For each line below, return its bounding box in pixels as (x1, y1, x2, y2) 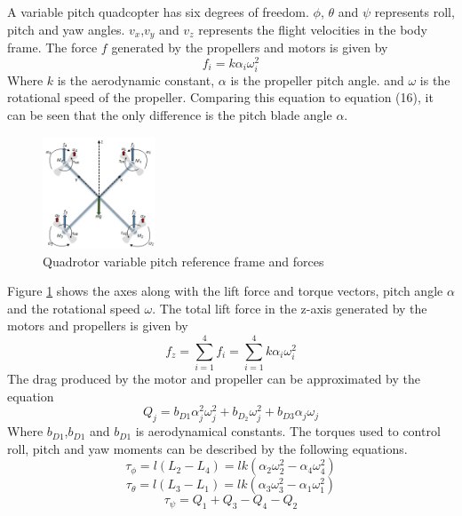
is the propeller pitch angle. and (230, 70, 404, 89)
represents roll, (374, 3, 455, 20)
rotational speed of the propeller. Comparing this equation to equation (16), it (7, 88, 434, 107)
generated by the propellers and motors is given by (111, 38, 388, 57)
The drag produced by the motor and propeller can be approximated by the (7, 369, 420, 388)
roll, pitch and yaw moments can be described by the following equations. (7, 439, 408, 457)
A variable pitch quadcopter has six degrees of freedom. (7, 3, 309, 20)
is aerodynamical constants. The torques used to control (135, 422, 441, 441)
